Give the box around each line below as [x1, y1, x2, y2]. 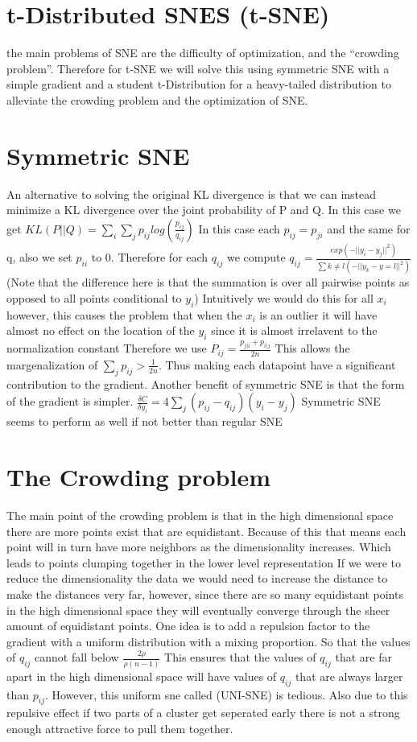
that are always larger [295, 667, 403, 684]
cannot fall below [35, 649, 119, 666]
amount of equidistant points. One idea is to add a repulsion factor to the [6, 617, 370, 634]
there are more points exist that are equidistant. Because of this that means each [6, 522, 407, 539]
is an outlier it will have [259, 306, 378, 323]
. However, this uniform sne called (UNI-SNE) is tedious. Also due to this [44, 686, 408, 703]
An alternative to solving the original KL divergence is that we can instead [6, 185, 377, 202]
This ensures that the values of [164, 649, 316, 666]
